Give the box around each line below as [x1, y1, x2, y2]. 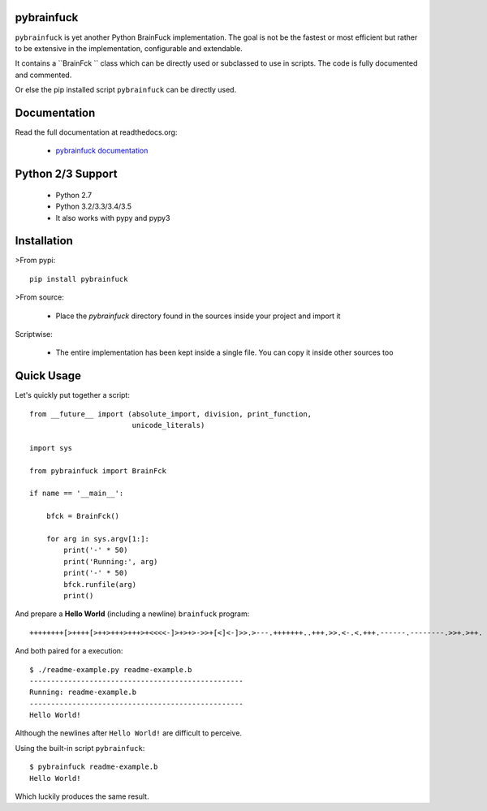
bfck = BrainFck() [45, 511, 120, 521]
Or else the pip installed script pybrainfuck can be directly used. [15, 85, 237, 95]
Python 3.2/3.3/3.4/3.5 [55, 201, 132, 211]
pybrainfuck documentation [55, 146, 149, 156]
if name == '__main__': [29, 489, 124, 498]
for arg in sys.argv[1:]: [45, 534, 150, 544]
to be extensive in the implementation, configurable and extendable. [15, 43, 243, 53]
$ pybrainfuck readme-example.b [29, 762, 158, 771]
